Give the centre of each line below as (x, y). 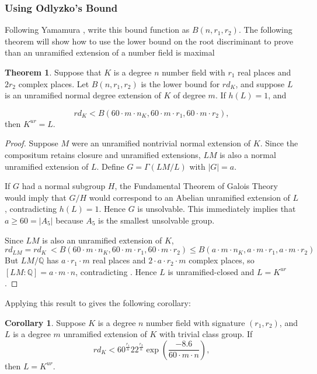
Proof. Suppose (32, 143)
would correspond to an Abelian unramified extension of (189, 197)
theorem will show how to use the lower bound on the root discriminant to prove (149, 41)
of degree (189, 95)
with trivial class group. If (206, 334)
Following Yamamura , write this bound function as (97, 30)
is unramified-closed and (211, 271)
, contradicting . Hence (116, 271)
